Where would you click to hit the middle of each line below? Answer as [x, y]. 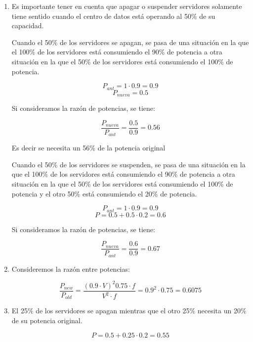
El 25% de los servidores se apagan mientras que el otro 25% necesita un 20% [129, 311]
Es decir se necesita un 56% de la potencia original [88, 148]
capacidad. [28, 25]
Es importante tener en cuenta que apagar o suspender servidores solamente [127, 6]
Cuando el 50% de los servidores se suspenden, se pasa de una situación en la [128, 164]
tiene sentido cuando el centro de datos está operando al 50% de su [113, 16]
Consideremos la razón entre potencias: [71, 269]
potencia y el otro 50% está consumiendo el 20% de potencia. [104, 193]
